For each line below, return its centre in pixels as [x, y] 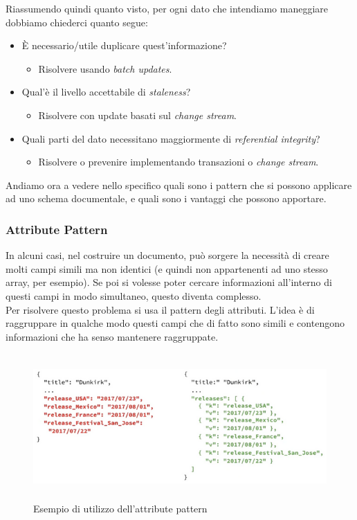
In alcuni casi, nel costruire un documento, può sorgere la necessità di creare [167, 255]
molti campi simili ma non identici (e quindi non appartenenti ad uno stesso [167, 268]
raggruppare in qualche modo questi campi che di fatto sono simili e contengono [175, 323]
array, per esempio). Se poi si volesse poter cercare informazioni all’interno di [169, 282]
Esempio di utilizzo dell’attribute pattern [120, 508]
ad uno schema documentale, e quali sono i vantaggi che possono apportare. [166, 198]
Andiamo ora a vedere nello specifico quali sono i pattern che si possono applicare [179, 185]
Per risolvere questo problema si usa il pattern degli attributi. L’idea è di [160, 309]
